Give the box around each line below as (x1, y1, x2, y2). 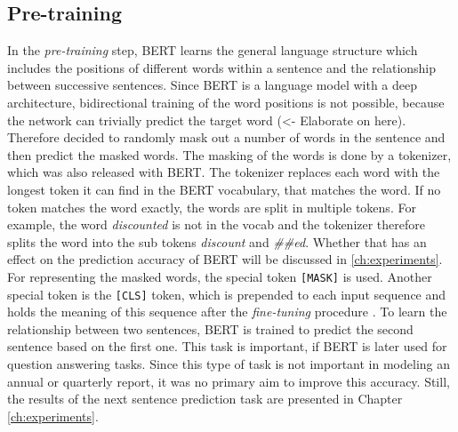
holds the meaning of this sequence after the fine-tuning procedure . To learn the (7, 302, 447, 321)
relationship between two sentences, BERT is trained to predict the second (7, 319, 414, 338)
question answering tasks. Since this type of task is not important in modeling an (7, 355, 451, 373)
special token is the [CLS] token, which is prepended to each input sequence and (7, 284, 446, 303)
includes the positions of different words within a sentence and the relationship (7, 58, 437, 76)
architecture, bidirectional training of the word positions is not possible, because (7, 92, 445, 111)
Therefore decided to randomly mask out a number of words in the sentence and (7, 128, 446, 147)
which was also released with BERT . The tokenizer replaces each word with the (7, 163, 440, 181)
